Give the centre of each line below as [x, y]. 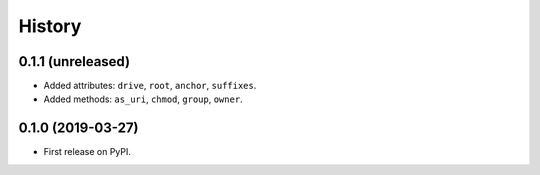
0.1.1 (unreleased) [74, 61]
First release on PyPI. [87, 152]
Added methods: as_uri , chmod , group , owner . [143, 99]
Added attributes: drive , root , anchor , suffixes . [150, 86]
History [50, 26]
